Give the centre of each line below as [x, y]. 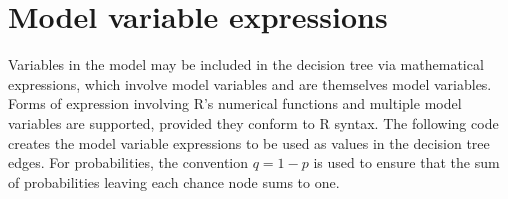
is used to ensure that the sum [406, 162]
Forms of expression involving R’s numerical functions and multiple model [235, 103]
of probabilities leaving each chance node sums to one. [174, 181]
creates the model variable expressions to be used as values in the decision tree [249, 142]
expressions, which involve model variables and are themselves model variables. [250, 83]
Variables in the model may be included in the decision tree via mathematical [246, 64]
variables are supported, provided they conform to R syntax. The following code [253, 122]
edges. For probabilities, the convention [128, 162]
